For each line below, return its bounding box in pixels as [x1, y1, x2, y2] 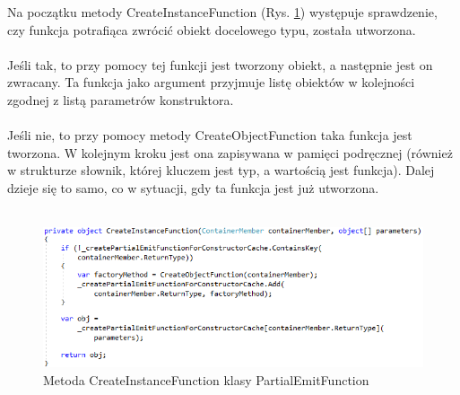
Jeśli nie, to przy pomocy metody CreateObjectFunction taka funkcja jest [7, 126, 412, 145]
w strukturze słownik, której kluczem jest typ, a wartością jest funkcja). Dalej [7, 161, 435, 180]
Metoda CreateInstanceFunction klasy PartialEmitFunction [43, 370, 369, 389]
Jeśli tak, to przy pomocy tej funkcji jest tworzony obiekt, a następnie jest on [7, 55, 433, 74]
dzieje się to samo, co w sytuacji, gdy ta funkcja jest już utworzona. [7, 178, 379, 197]
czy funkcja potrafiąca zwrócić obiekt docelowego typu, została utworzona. [7, 20, 416, 39]
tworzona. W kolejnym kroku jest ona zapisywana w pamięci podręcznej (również [7, 143, 453, 162]
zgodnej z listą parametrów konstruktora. [7, 90, 234, 109]
